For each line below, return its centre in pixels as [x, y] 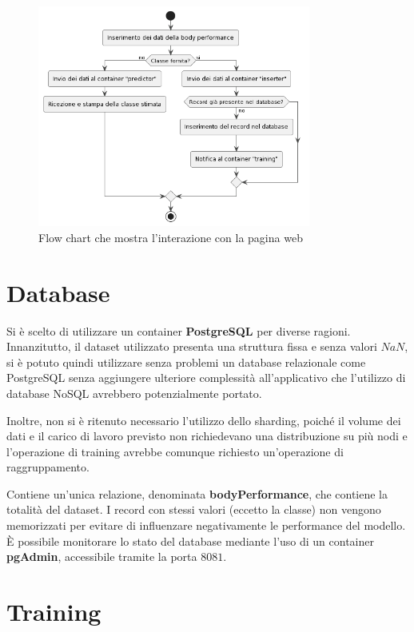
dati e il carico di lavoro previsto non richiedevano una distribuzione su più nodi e [207, 436]
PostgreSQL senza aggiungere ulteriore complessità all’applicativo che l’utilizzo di [206, 378]
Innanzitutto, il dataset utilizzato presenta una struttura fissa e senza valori [192, 346]
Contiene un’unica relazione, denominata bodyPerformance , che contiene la [197, 493]
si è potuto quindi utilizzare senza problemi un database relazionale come [186, 362]
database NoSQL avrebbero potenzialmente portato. [134, 393]
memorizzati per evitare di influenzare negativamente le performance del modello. [206, 525]
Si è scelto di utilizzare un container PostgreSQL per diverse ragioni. [179, 330]
